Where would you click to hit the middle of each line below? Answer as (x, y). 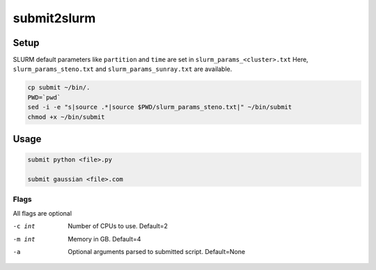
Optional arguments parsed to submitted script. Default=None (157, 251)
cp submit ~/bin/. (59, 88)
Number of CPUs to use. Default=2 (118, 226)
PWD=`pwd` (44, 97)
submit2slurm (54, 18)
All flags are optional (42, 213)
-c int (24, 227)
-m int (24, 239)
